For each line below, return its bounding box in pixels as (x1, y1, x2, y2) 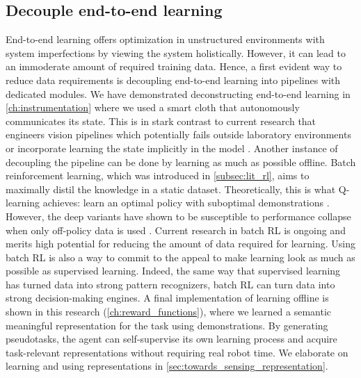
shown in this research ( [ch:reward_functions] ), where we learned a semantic (6, 304, 332, 319)
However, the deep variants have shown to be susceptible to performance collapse (6, 208, 351, 223)
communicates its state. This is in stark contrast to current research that (6, 113, 316, 128)
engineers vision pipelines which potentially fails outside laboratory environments (6, 127, 351, 142)
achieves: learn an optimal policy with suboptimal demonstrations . (42, 195, 330, 210)
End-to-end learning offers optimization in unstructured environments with (6, 32, 325, 47)
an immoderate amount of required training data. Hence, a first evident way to (6, 59, 342, 74)
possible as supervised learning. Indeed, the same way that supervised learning (6, 263, 341, 278)
